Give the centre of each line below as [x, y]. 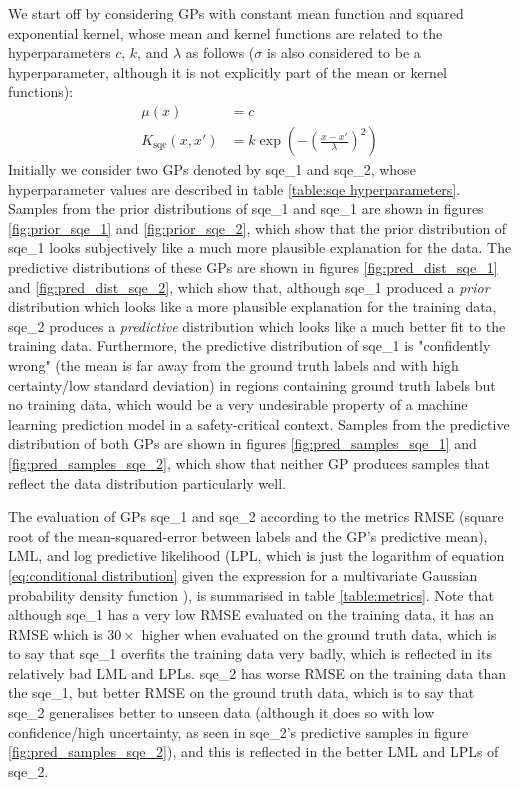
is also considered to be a [343, 52]
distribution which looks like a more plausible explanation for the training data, [252, 306]
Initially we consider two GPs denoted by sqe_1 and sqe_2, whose [212, 169]
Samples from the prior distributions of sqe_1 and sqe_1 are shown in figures [246, 208]
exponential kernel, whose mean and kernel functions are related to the [225, 32]
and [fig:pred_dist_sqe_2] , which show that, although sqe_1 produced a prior [249, 286]
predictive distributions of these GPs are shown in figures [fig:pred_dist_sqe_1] [253, 267]
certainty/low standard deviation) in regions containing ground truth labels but [252, 384]
